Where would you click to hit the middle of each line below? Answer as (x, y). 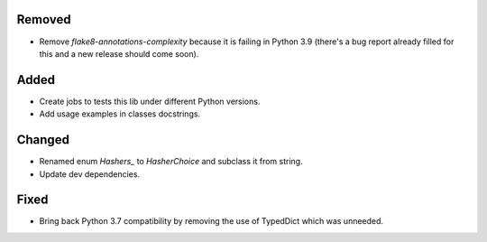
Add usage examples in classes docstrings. (120, 114)
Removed (44, 19)
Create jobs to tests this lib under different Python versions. (150, 101)
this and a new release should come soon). (119, 53)
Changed (43, 140)
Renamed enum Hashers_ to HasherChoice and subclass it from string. (171, 162)
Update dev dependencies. (89, 174)
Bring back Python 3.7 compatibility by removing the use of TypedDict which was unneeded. (211, 221)
